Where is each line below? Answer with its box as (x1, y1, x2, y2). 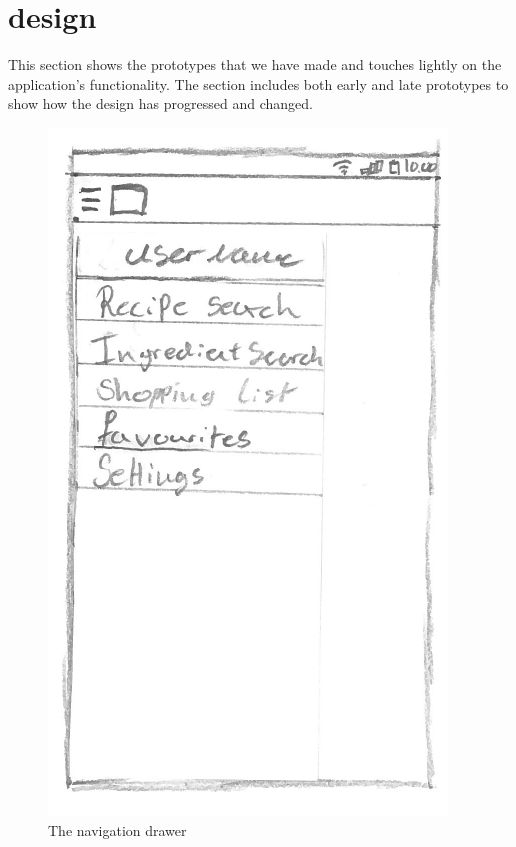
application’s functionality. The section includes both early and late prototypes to (8, 73, 509, 94)
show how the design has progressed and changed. (8, 93, 313, 114)
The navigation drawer (48, 819, 187, 840)
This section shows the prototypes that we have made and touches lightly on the (8, 54, 502, 75)
